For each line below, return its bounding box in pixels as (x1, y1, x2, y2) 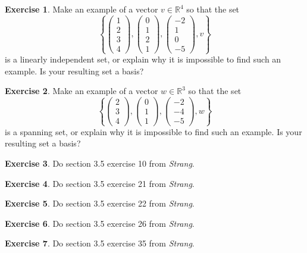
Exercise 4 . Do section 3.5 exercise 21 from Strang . (5, 177, 195, 189)
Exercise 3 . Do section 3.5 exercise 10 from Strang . (5, 157, 195, 169)
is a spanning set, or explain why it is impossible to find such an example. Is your (5, 125, 302, 138)
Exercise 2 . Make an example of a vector (5, 85, 158, 97)
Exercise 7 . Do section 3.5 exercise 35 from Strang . (5, 237, 195, 249)
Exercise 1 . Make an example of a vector (5, 3, 158, 15)
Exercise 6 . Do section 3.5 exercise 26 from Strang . (5, 217, 195, 229)
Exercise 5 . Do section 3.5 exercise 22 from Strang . (5, 197, 195, 210)
